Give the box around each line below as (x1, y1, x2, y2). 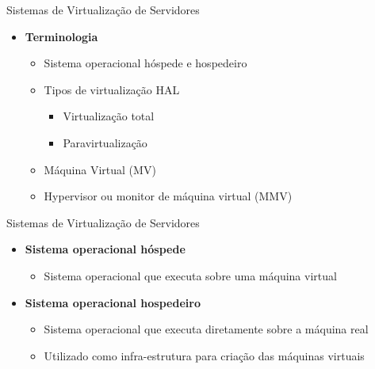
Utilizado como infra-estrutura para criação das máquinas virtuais (44, 347, 365, 363)
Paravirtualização (63, 134, 147, 150)
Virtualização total (63, 108, 155, 124)
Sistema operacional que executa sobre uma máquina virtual (44, 267, 337, 283)
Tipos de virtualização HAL (44, 81, 180, 97)
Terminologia (25, 28, 98, 44)
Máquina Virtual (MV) (44, 161, 156, 177)
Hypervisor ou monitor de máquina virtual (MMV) (44, 188, 293, 204)
